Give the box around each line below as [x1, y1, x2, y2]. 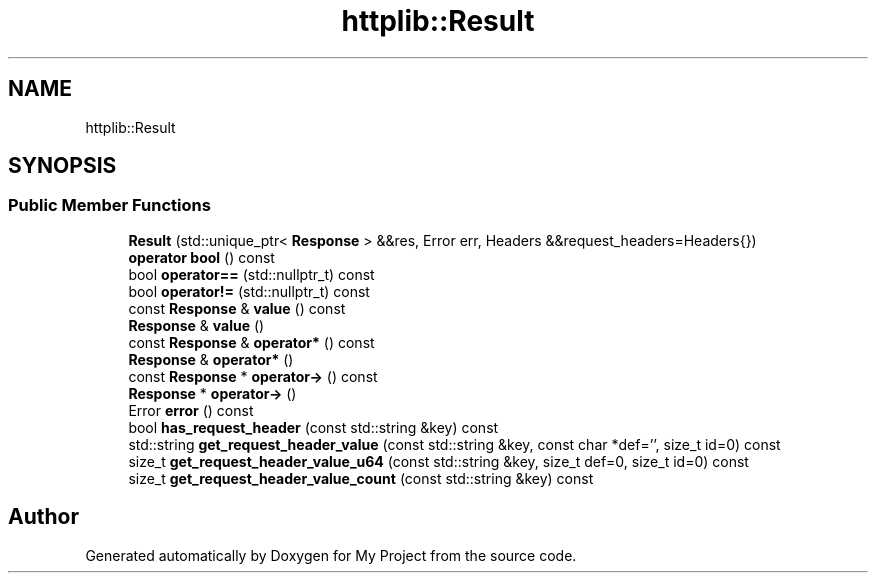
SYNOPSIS [8, 153, 117, 179]
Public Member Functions [8, 195, 211, 216]
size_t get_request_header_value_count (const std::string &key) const [128, 469, 594, 487]
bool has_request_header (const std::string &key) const [128, 418, 499, 436]
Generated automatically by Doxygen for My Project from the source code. [85, 546, 577, 564]
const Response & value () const [128, 299, 346, 317]
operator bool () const [128, 248, 275, 266]
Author [8, 504, 79, 530]
